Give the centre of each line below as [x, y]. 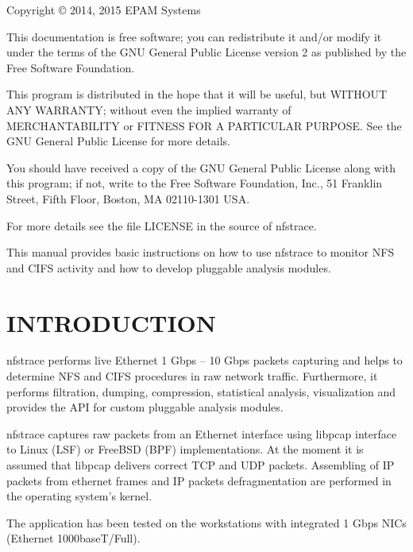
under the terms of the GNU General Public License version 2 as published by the [206, 52]
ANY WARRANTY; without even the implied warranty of [149, 109]
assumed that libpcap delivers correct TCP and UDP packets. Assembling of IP [201, 465]
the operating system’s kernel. [79, 496]
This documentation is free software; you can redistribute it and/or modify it [194, 36]
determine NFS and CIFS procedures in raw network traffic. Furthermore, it [192, 376]
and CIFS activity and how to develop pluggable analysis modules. [169, 267]
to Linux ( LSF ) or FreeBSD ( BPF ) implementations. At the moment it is [185, 449]
